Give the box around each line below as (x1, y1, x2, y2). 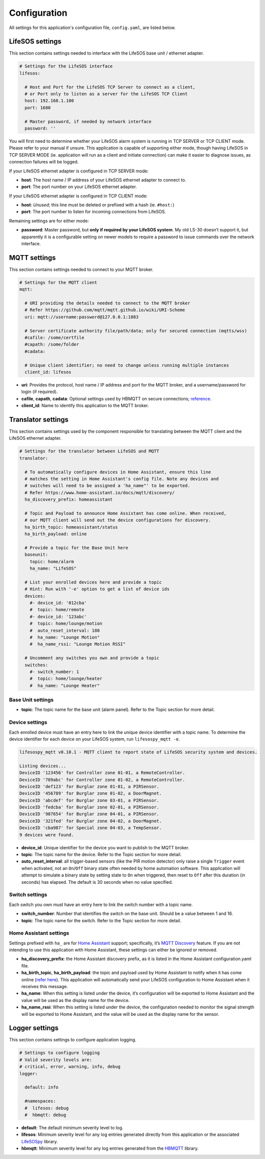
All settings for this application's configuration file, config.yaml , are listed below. (9, 25, 176, 31)
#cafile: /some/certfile (25, 335, 84, 341)
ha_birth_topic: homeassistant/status (25, 524, 118, 530)
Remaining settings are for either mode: (9, 218, 89, 224)
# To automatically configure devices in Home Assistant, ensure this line (25, 469, 211, 475)
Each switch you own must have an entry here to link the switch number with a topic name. (9, 901, 193, 907)
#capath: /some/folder (25, 342, 79, 347)
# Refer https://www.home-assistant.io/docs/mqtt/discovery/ (25, 490, 175, 495)
